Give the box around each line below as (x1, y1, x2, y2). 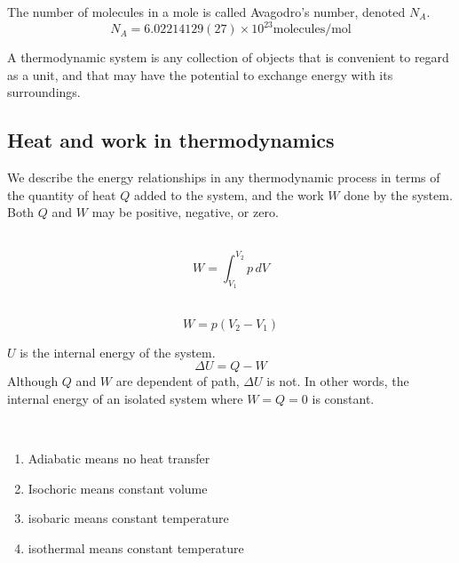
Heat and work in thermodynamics (7, 126, 335, 154)
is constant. (312, 389, 375, 407)
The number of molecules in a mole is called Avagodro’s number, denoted (7, 3, 406, 20)
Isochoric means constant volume (28, 479, 208, 497)
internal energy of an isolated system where (7, 389, 243, 407)
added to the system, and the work (133, 185, 324, 204)
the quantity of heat (7, 185, 116, 204)
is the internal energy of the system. (20, 342, 216, 361)
